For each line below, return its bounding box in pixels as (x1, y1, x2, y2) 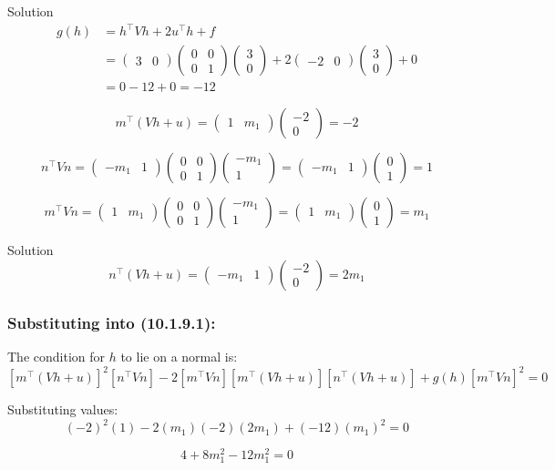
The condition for (7, 347, 106, 365)
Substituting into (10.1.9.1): (7, 311, 216, 333)
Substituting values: (7, 400, 118, 419)
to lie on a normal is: (120, 347, 238, 365)
